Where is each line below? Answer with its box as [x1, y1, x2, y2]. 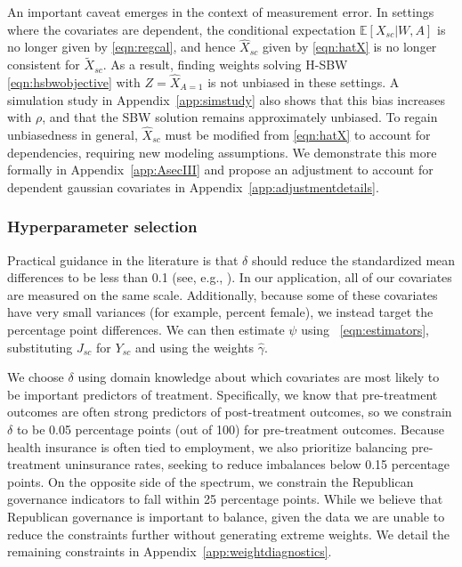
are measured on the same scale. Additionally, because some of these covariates [7, 285, 438, 304]
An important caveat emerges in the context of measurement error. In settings [7, 3, 434, 20]
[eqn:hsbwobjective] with [7, 73, 141, 92]
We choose [7, 368, 64, 386]
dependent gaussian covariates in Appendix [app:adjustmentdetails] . [7, 177, 379, 196]
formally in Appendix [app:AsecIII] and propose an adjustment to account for [7, 160, 434, 179]
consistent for [7, 55, 80, 74]
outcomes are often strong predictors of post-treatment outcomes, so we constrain [7, 402, 452, 421]
